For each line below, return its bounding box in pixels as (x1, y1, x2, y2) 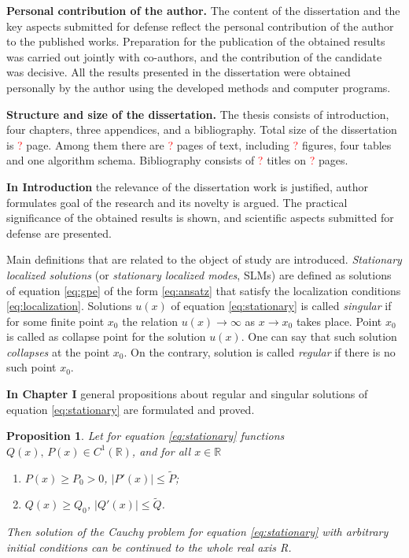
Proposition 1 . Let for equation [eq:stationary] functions (6, 427, 285, 444)
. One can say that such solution (241, 328, 397, 345)
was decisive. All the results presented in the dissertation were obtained (6, 64, 351, 80)
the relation (122, 312, 179, 329)
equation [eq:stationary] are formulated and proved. (6, 401, 255, 417)
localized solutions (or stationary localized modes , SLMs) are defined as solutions (6, 266, 392, 283)
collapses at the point (6, 343, 110, 360)
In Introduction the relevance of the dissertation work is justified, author (6, 178, 369, 194)
